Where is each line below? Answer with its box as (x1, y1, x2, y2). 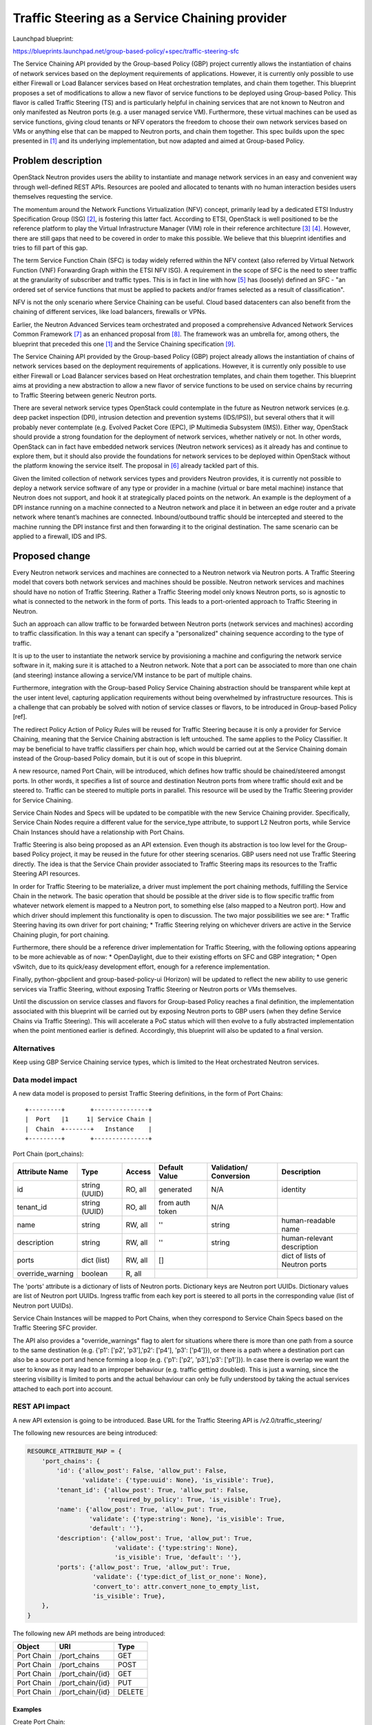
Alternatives (12, 1043, 55, 1053)
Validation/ (211, 1163, 248, 1172)
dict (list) (81, 1255, 110, 1265)
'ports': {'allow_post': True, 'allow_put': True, (56, 1563, 231, 1571)
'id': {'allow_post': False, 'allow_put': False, (56, 1466, 227, 1475)
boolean (81, 1268, 108, 1278)
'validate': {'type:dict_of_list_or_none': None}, (92, 1573, 267, 1581)
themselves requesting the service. (12, 193, 113, 201)
